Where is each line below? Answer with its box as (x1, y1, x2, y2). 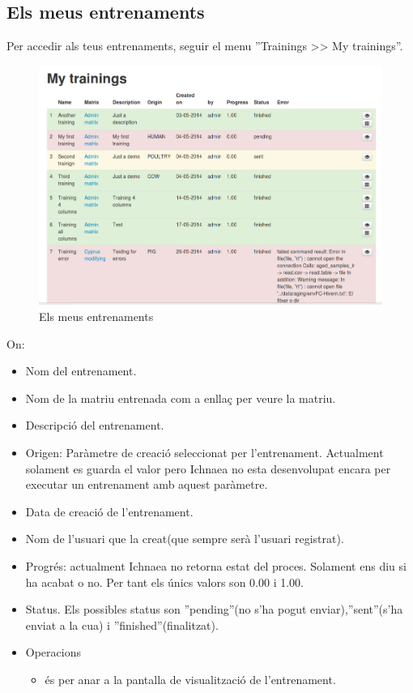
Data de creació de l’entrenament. (25, 503, 194, 520)
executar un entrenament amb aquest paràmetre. (25, 476, 268, 493)
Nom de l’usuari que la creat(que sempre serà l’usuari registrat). (25, 530, 344, 547)
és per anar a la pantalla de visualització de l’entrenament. (45, 670, 336, 687)
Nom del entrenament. (25, 362, 137, 379)
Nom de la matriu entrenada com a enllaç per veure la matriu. (25, 389, 336, 406)
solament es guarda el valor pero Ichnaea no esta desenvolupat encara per (25, 460, 391, 477)
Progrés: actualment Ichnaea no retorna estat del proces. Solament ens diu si (25, 557, 407, 574)
